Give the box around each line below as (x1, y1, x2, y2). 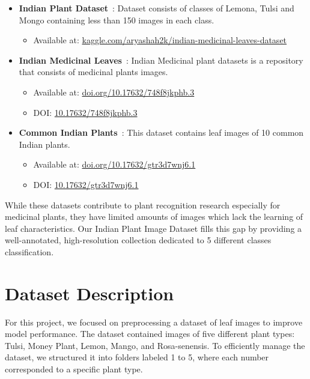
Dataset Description (5, 280, 174, 305)
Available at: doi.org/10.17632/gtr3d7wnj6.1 (33, 158, 196, 171)
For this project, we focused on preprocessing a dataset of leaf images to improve (5, 315, 303, 328)
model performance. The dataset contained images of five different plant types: (5, 327, 295, 340)
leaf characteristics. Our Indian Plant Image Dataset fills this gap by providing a (5, 222, 302, 234)
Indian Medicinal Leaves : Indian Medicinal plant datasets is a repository (19, 53, 303, 66)
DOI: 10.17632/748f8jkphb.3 (33, 106, 138, 118)
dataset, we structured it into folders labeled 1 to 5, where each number (5, 351, 269, 363)
